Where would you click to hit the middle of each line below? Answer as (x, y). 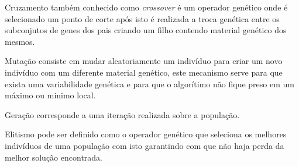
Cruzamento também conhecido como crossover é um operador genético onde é (146, 7)
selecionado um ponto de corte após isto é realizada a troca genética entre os (142, 18)
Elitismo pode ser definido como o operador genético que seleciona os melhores (146, 134)
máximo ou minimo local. (50, 95)
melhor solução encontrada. (54, 157)
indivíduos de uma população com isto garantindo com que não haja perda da (145, 145)
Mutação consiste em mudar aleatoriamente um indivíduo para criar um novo (144, 61)
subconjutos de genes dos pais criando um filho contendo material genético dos (146, 30)
